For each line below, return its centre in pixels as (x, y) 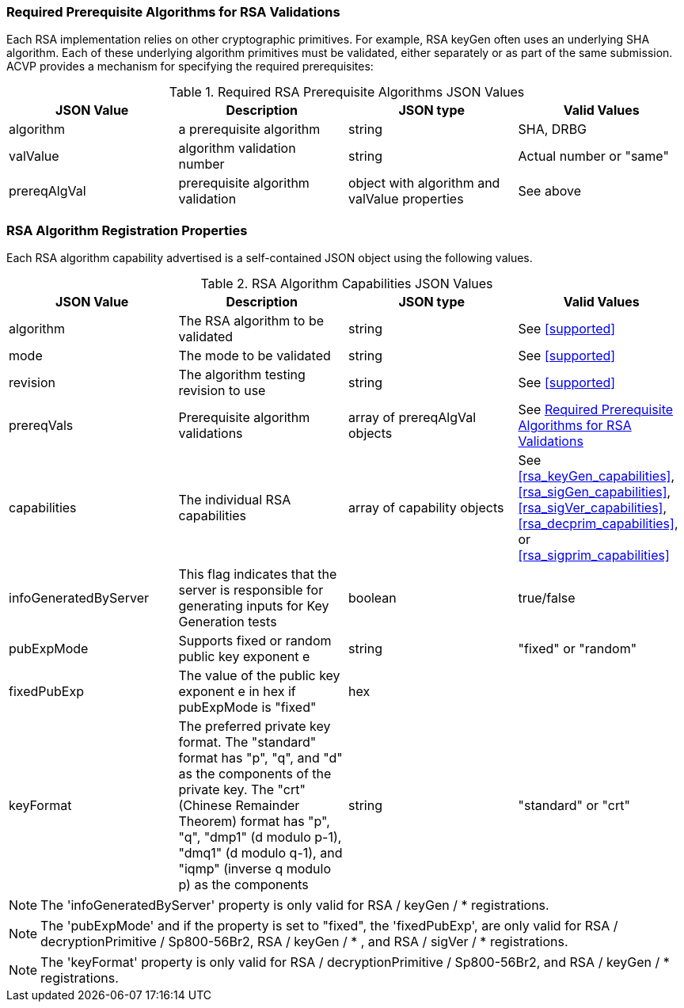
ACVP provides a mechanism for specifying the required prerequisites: (190, 67)
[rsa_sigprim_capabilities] (594, 555)
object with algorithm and (424, 183)
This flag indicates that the (258, 574)
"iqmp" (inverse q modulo (255, 869)
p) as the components (243, 885)
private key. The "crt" (242, 790)
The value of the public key (259, 676)
